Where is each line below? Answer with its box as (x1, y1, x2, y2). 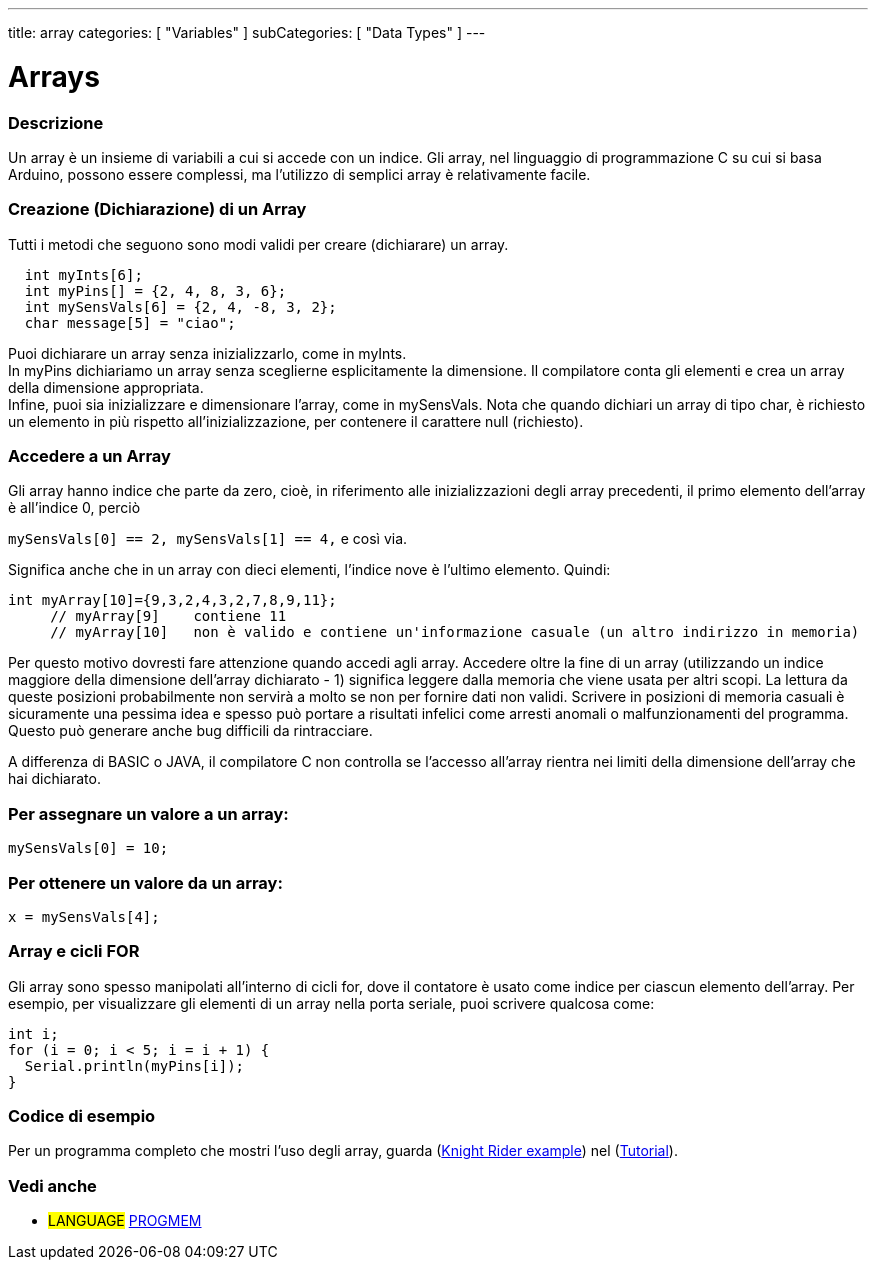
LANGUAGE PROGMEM (48, 1212, 202, 1230)
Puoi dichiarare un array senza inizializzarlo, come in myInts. (8, 344, 407, 362)
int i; (8, 1025, 59, 1042)
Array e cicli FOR (8, 941, 140, 962)
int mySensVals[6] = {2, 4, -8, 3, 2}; (24, 298, 337, 315)
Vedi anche (8, 1175, 97, 1196)
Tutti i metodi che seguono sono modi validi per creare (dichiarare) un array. (8, 235, 509, 253)
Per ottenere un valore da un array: (8, 872, 283, 893)
